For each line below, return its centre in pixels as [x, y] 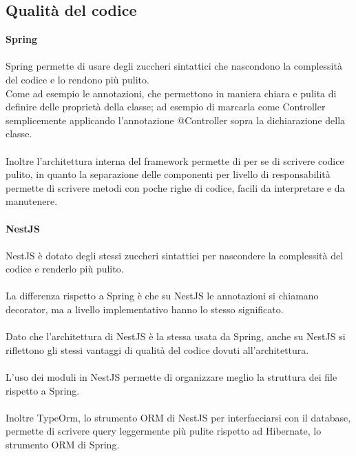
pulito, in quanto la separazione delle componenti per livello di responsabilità [168, 174]
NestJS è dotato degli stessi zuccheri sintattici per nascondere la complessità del [175, 255]
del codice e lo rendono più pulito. [77, 79]
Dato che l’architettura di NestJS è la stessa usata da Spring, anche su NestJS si [176, 336]
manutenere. [32, 201]
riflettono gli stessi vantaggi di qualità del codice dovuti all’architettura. [157, 349]
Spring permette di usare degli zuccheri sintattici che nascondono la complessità [174, 66]
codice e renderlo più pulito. [65, 269]
